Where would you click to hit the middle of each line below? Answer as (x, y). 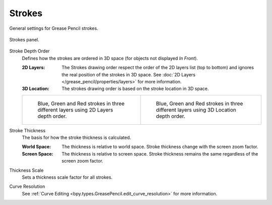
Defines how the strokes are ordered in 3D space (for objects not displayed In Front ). (110, 58)
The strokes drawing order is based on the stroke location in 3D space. (135, 89)
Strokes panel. (24, 39)
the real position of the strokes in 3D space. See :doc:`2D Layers (129, 74)
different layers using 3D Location (196, 110)
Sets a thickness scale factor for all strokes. (67, 177)
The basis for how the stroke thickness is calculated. (77, 138)
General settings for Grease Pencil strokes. (54, 28)
